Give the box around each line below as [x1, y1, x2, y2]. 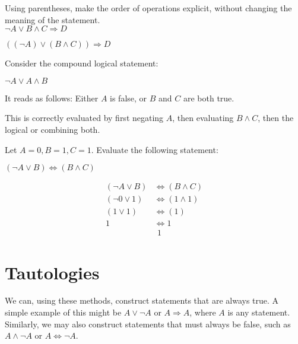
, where [189, 306, 216, 318]
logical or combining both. [5, 123, 100, 135]
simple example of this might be [5, 306, 122, 318]
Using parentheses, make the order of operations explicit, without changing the [5, 2, 292, 14]
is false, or [110, 91, 147, 104]
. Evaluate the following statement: [91, 143, 218, 155]
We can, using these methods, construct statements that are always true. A [5, 294, 279, 307]
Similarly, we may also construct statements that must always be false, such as [5, 317, 291, 330]
